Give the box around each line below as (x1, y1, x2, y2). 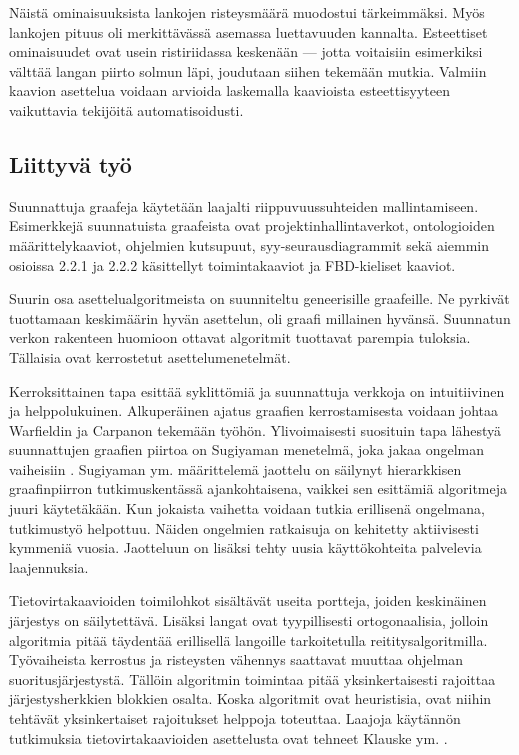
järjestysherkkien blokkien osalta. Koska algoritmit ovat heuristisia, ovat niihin (9, 688, 492, 709)
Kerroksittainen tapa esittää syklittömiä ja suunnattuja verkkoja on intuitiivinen (9, 380, 505, 401)
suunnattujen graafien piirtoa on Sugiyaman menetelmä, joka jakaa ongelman (9, 439, 485, 460)
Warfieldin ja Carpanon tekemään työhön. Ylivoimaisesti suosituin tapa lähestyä (9, 419, 502, 440)
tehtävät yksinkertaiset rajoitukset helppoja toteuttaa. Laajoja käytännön (9, 708, 461, 729)
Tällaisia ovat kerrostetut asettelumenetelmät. (9, 346, 291, 367)
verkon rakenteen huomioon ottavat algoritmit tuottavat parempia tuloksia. (9, 327, 471, 348)
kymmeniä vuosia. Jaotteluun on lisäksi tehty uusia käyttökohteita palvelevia (9, 537, 482, 558)
